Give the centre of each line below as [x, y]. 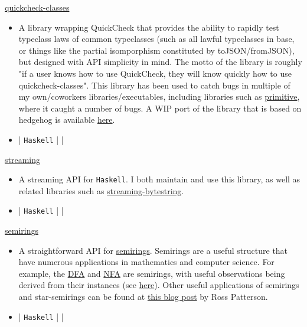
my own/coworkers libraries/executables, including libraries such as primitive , [159, 97]
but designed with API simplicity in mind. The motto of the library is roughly [160, 62]
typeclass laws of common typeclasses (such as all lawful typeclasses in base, [156, 39]
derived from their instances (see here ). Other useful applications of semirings [159, 285]
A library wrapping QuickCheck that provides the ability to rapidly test [149, 27]
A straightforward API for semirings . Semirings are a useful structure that [153, 250]
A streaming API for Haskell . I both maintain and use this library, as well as [159, 179]
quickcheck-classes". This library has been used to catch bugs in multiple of [154, 85]
